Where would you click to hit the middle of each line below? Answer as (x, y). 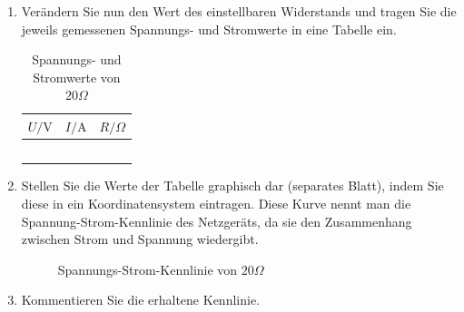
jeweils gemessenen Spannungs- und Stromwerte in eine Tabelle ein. (209, 29)
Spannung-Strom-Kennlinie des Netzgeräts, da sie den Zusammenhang (217, 221)
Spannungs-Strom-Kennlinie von (148, 269)
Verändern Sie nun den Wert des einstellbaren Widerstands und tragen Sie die (239, 11)
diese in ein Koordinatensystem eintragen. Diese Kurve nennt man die (216, 203)
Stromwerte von (77, 77)
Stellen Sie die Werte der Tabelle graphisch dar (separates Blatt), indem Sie (232, 185)
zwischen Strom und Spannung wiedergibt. (140, 239)
